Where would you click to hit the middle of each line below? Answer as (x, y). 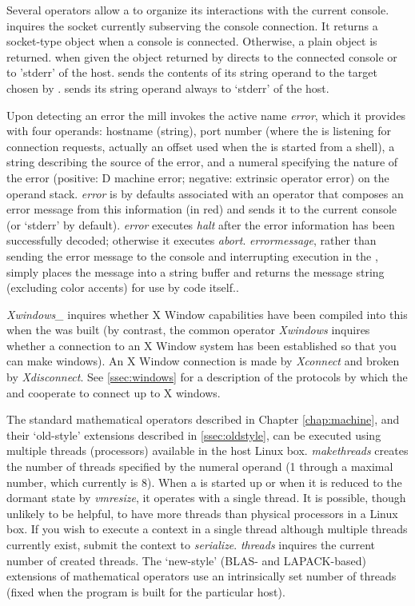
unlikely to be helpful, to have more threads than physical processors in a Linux (202, 513)
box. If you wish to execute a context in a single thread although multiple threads (207, 529)
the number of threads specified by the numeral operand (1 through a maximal (200, 466)
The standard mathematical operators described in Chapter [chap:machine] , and (203, 419)
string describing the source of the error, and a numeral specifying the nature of (202, 162)
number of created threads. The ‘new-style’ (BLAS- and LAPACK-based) (186, 560)
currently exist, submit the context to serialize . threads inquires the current (191, 544)
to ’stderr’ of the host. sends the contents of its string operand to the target (192, 72)
